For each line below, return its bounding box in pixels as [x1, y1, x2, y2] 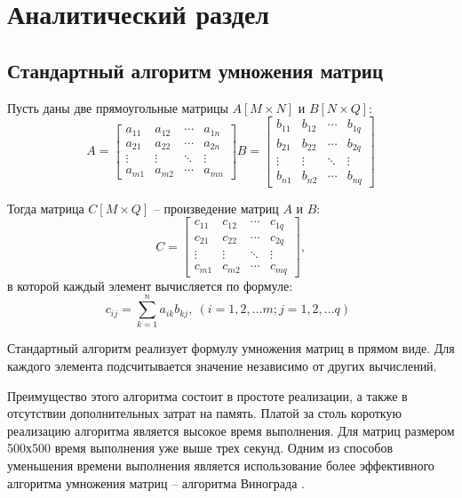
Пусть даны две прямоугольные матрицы [7, 98, 228, 116]
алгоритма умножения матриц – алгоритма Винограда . [7, 473, 305, 492]
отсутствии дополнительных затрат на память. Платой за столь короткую [7, 404, 402, 422]
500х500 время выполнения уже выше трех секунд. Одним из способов [7, 438, 393, 457]
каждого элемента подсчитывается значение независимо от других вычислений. [7, 357, 437, 375]
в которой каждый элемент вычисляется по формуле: [7, 276, 293, 294]
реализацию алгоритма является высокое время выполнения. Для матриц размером [7, 421, 455, 439]
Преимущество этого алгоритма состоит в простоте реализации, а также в [7, 386, 408, 405]
